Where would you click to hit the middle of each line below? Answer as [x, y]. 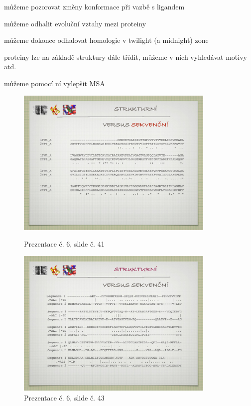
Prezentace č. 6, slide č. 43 [64, 397]
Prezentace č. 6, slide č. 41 [64, 244]
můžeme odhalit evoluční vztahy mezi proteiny [75, 23]
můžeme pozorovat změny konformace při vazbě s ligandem [94, 6]
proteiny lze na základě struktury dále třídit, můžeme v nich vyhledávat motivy [125, 57]
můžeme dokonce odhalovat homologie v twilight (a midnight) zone [106, 40]
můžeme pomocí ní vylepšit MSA [55, 83]
